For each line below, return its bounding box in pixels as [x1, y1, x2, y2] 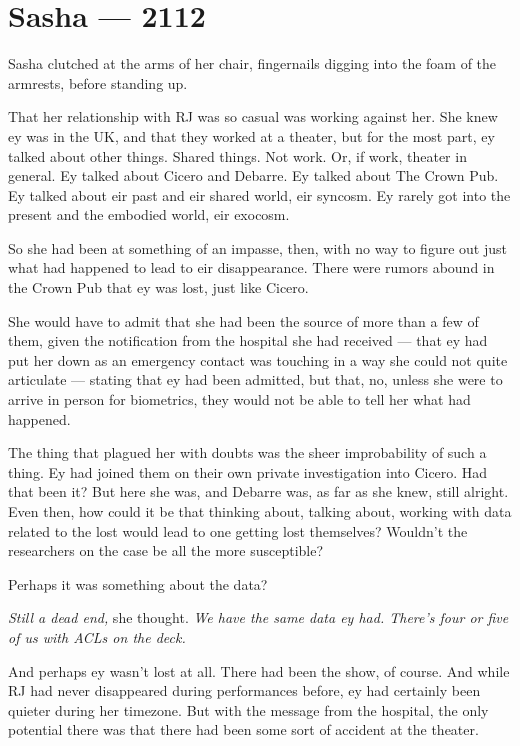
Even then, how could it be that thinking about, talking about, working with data [8, 501, 512, 521]
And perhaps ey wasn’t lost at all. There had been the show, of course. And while [8, 660, 510, 681]
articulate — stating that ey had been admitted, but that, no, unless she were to [8, 369, 503, 390]
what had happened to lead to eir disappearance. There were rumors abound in [8, 257, 495, 278]
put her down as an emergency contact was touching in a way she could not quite [8, 349, 508, 370]
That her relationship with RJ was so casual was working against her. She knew [8, 106, 498, 127]
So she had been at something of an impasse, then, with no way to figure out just [8, 237, 507, 258]
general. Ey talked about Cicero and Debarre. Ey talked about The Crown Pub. [8, 165, 499, 186]
